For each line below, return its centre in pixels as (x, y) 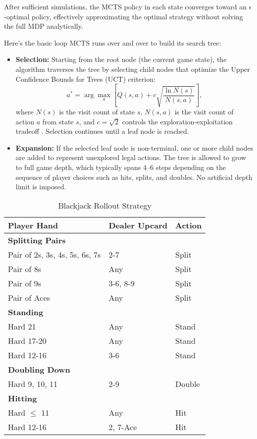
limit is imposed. (41, 187)
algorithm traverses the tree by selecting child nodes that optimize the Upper (133, 69)
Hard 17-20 (27, 340)
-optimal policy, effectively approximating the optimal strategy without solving (124, 16)
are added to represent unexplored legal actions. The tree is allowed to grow (131, 157)
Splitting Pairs (37, 240)
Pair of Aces (29, 297)
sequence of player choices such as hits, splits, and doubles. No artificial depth (134, 177)
